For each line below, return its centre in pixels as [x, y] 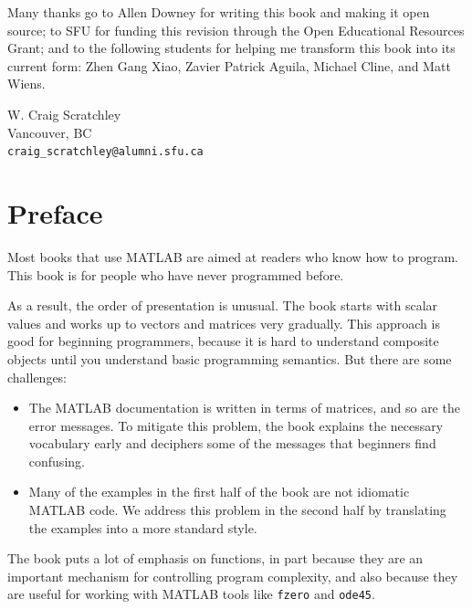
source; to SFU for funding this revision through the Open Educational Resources [236, 30]
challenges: [37, 377]
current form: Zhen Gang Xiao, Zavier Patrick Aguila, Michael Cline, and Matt [229, 65]
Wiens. [26, 84]
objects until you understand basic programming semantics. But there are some [230, 358]
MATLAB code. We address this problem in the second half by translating [237, 510]
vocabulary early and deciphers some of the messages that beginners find [232, 443]
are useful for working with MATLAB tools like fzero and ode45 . [191, 594]
